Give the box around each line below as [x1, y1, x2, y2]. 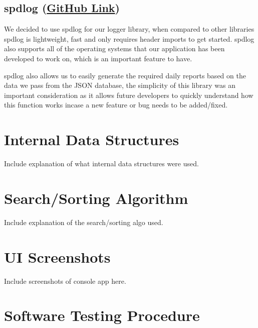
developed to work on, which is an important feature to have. [4, 53, 192, 63]
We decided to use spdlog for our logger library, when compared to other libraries [4, 24, 254, 34]
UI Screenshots [4, 246, 111, 267]
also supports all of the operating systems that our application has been [4, 43, 225, 54]
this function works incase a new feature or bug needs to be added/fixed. [4, 99, 228, 110]
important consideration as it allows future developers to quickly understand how [4, 89, 253, 100]
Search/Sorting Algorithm [4, 187, 188, 208]
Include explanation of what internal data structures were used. [4, 158, 199, 169]
